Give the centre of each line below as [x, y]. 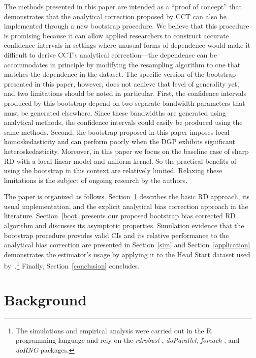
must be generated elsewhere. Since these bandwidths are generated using [115, 112]
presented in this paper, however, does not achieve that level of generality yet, [122, 83]
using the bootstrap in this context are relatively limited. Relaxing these [113, 170]
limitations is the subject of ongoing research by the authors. [96, 180]
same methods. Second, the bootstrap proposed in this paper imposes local [117, 132]
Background [46, 299]
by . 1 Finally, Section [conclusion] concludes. [72, 265]
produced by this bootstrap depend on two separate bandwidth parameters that [125, 103]
